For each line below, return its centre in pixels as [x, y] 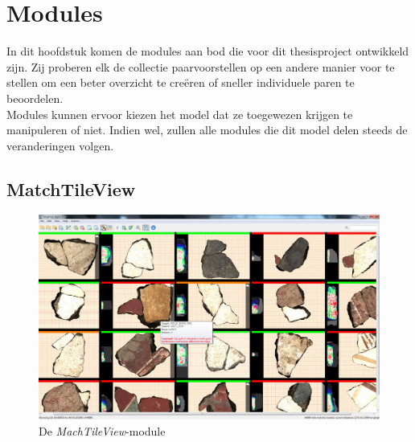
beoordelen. [35, 98]
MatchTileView [71, 188]
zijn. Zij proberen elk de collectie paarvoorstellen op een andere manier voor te [201, 66]
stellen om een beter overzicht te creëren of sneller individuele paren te [181, 82]
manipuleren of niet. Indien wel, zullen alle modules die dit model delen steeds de [207, 130]
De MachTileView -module [102, 430]
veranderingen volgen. [60, 145]
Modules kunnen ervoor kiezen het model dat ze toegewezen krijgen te [180, 114]
